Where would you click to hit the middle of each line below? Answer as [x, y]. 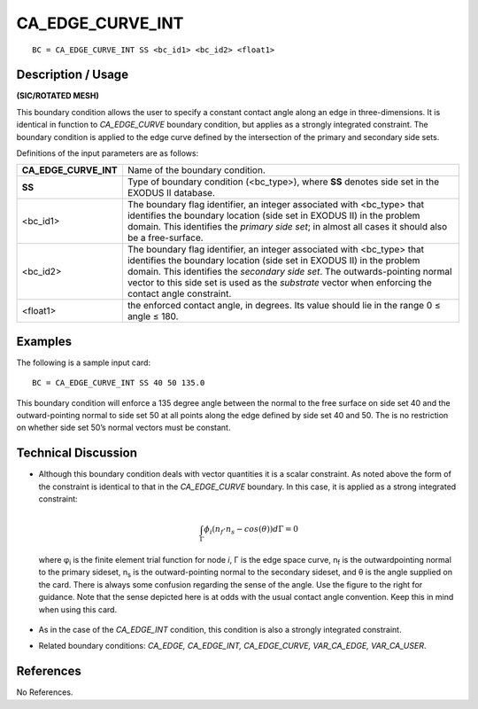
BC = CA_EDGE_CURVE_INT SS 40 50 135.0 [119, 383]
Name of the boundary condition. [196, 170]
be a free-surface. [165, 238]
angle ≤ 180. [153, 316]
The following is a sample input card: [83, 362]
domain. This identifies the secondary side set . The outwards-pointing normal [289, 272]
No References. [45, 692]
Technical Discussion [77, 453]
